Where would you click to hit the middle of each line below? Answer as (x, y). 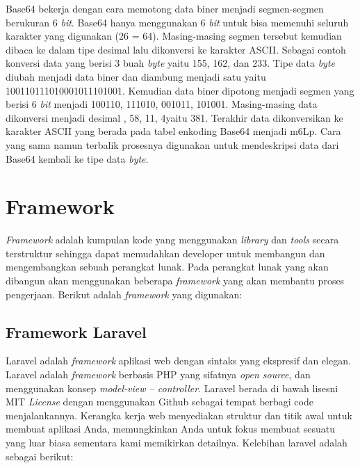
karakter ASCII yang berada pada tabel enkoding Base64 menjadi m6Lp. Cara (173, 131)
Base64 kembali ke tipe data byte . (77, 158)
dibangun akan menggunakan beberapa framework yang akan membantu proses (175, 281)
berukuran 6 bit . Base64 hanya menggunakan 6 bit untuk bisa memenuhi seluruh (177, 22)
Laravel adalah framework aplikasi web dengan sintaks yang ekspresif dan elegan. (178, 361)
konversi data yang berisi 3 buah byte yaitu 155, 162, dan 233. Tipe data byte (171, 63)
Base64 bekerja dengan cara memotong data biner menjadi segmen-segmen (165, 8)
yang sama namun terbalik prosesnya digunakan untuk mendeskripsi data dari (172, 144)
